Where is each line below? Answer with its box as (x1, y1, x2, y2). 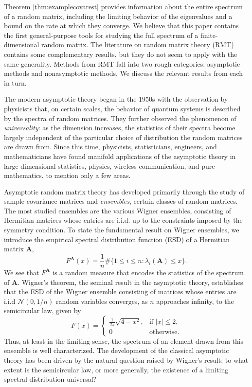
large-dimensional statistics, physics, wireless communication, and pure (4, 160, 215, 171)
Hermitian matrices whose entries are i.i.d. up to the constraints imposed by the (4, 215, 243, 225)
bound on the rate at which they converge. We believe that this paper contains (4, 20, 239, 31)
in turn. (4, 77, 27, 88)
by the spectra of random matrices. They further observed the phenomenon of (4, 113, 236, 123)
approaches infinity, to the (156, 296, 234, 306)
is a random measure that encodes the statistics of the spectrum (53, 267, 244, 277)
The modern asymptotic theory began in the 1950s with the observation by (4, 94, 228, 104)
